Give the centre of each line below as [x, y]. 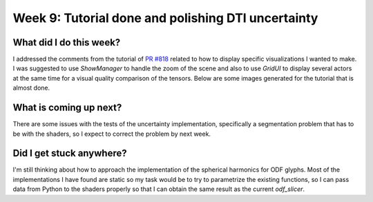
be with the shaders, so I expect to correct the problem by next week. [112, 134]
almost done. [31, 88]
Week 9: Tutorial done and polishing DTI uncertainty [165, 18]
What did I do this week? [67, 42]
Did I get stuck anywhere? [70, 153]
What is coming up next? [67, 108]
